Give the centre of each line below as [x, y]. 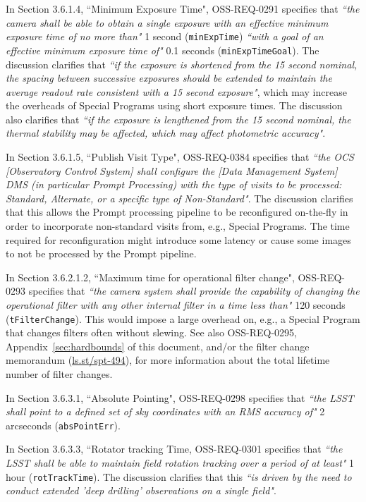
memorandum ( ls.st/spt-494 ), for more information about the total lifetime [168, 360]
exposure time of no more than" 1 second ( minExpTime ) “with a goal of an [165, 36]
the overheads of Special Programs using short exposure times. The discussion [174, 105]
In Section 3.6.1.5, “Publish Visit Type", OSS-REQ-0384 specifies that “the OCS [180, 157]
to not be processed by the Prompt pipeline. [101, 253]
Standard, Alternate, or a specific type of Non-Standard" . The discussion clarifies [179, 198]
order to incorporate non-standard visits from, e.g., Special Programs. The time [178, 226]
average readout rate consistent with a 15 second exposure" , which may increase [176, 91]
